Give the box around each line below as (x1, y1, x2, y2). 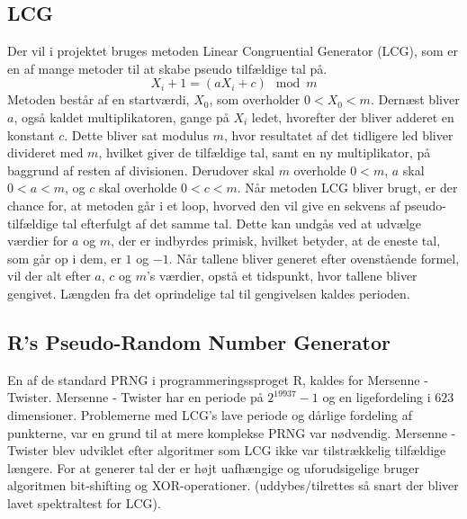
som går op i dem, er (7, 248, 121, 267)
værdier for (7, 231, 68, 250)
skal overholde (98, 178, 177, 197)
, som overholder (209, 90, 301, 109)
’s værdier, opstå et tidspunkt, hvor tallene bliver (146, 266, 418, 285)
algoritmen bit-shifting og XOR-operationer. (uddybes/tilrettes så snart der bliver (7, 476, 459, 495)
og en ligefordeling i (322, 388, 431, 407)
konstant (7, 125, 55, 144)
